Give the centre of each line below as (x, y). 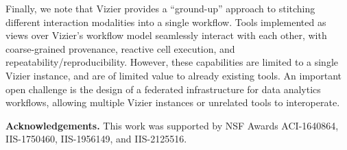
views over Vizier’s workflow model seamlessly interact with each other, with (166, 35)
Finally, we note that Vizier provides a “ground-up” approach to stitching (160, 8)
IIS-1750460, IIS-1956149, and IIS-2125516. (96, 139)
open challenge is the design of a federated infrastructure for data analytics (163, 89)
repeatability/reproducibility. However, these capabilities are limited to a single (172, 62)
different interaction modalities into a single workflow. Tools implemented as (166, 22)
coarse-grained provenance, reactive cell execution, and (120, 48)
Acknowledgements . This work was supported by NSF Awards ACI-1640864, (172, 125)
